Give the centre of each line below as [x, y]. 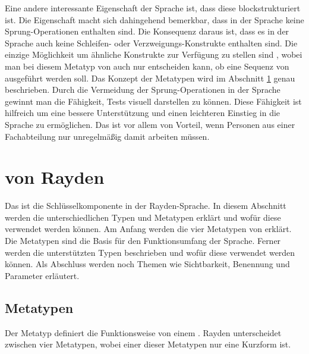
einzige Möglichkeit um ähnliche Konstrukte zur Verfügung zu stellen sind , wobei [154, 54]
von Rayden [55, 177]
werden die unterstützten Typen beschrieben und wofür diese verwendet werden [150, 252]
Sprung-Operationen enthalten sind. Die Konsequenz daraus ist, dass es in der [147, 31]
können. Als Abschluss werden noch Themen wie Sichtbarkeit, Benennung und [147, 264]
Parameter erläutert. [42, 275]
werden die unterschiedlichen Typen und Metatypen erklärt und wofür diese [143, 217]
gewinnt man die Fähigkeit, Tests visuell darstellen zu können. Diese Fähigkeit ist [153, 101]
